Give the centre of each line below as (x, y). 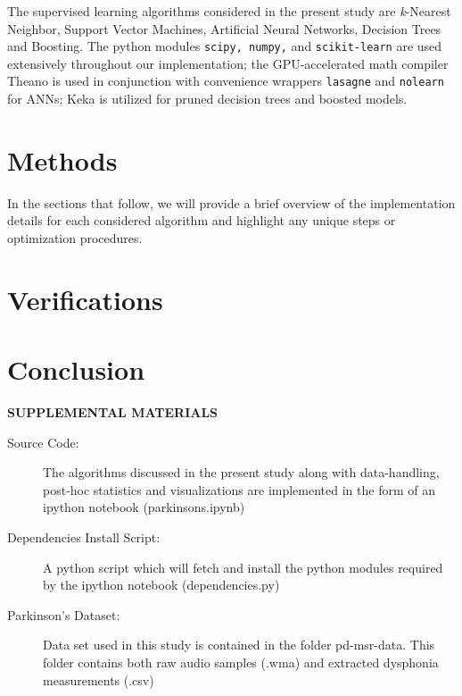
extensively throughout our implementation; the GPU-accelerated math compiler (228, 63)
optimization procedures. (75, 238)
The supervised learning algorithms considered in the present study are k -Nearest (229, 11)
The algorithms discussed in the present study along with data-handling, (241, 472)
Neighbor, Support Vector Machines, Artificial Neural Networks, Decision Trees (224, 28)
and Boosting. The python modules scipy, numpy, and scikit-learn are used (225, 46)
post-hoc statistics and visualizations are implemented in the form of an (239, 489)
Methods (62, 159)
